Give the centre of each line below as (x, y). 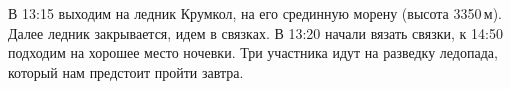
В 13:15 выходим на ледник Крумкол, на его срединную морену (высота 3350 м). (255, 13)
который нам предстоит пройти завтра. (126, 71)
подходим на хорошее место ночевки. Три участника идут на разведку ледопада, (253, 52)
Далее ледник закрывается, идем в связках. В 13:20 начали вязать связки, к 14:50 (255, 32)
